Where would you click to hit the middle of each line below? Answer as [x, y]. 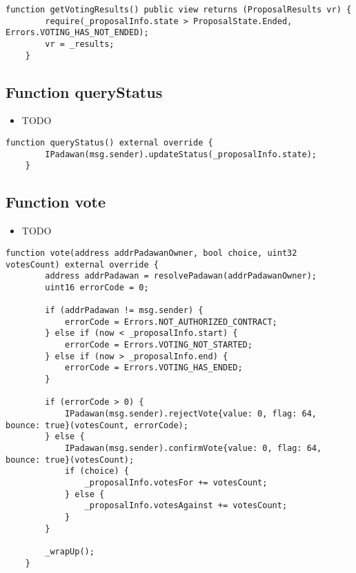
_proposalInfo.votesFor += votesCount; [176, 482]
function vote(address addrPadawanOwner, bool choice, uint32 [151, 253]
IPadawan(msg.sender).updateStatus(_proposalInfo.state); [181, 154]
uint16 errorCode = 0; [97, 287]
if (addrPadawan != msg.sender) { [124, 311]
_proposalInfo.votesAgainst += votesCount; [186, 506]
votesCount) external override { [82, 264]
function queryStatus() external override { [109, 143]
